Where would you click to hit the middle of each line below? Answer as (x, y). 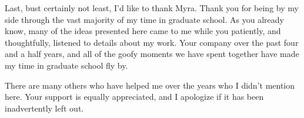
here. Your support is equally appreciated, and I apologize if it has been (134, 97)
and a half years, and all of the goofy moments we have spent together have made (152, 54)
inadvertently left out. (44, 108)
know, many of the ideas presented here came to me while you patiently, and (143, 31)
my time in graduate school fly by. (66, 65)
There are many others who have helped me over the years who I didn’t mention (150, 85)
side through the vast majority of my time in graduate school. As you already (144, 19)
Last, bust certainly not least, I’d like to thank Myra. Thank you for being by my (152, 8)
